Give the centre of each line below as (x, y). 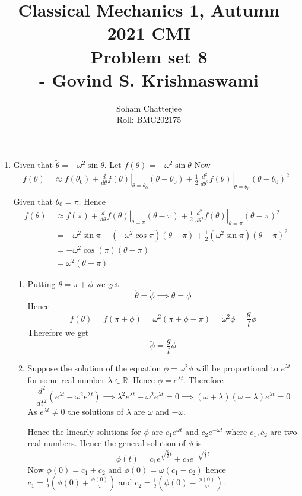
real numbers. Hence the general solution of (107, 443)
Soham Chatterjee (149, 108)
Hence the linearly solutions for (84, 431)
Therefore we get (58, 333)
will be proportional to (237, 368)
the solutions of (96, 411)
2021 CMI (149, 33)
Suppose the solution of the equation (94, 368)
